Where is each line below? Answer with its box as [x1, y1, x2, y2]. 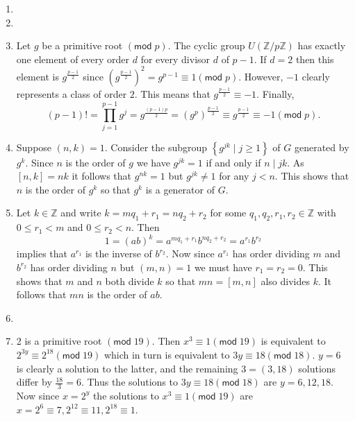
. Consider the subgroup [104, 139, 208, 154]
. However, [238, 69, 283, 83]
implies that [16, 246, 67, 261]
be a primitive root [42, 38, 123, 53]
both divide [105, 273, 154, 288]
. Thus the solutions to [81, 375, 178, 389]
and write [60, 205, 101, 220]
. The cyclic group [167, 38, 245, 53]
